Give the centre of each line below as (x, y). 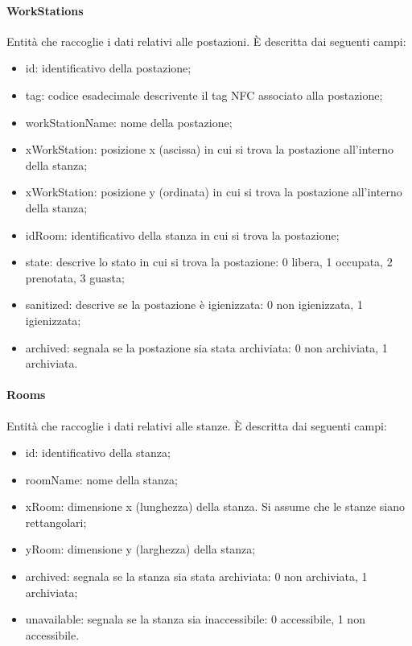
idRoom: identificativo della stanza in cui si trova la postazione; (182, 235)
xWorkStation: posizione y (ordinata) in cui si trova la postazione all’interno (214, 192)
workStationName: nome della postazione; (129, 122)
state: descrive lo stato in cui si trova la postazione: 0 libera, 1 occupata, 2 (209, 262)
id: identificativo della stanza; (98, 453)
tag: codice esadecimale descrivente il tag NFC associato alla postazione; (204, 95)
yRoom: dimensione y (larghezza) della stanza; (140, 549)
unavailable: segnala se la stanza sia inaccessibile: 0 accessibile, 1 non (195, 619)
